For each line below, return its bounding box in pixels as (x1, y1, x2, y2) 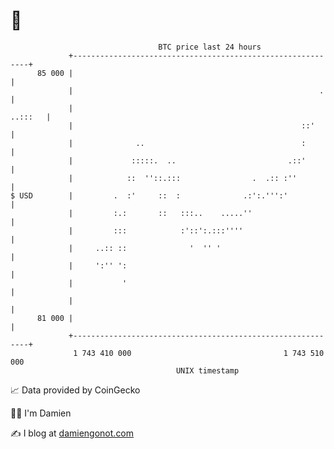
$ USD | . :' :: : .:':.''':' (10, 190, 288, 201)
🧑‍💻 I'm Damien (10, 407, 72, 419)
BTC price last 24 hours (158, 42, 262, 52)
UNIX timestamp (175, 365, 240, 376)
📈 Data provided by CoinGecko (10, 384, 141, 396)
